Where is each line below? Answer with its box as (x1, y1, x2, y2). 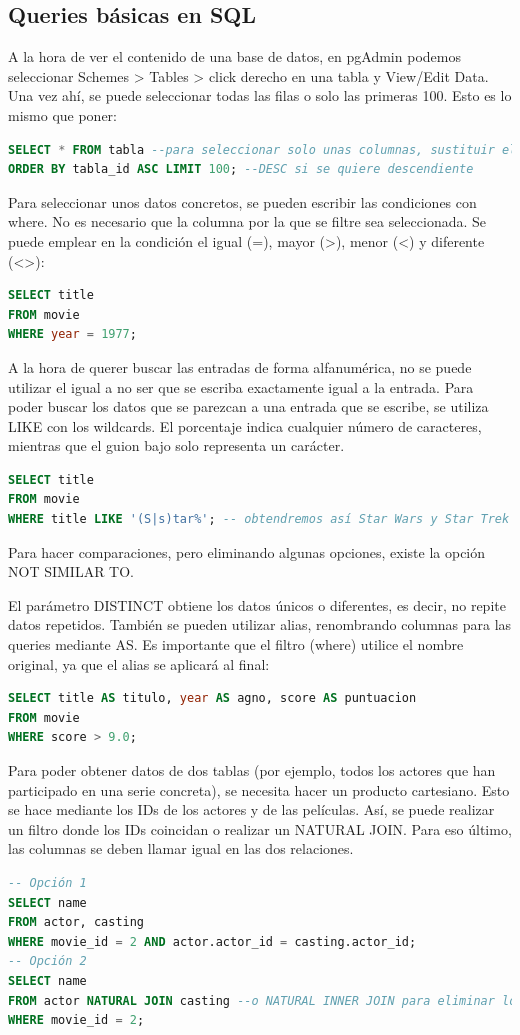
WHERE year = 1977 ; (8, 327, 137, 342)
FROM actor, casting (8, 915, 145, 930)
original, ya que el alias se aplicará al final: (8, 653, 270, 674)
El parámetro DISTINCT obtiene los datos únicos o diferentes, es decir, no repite (8, 594, 506, 615)
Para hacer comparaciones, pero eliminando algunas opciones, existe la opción (8, 541, 486, 562)
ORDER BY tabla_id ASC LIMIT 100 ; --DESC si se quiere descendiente (8, 162, 474, 177)
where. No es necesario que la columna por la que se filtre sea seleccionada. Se (8, 211, 487, 232)
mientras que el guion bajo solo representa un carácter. (8, 435, 345, 456)
